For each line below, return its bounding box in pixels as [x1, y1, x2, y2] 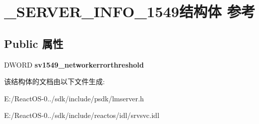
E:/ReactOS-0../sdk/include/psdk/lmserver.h [4, 93, 144, 103]
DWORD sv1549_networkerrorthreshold [4, 59, 144, 70]
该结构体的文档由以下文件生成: [4, 76, 105, 87]
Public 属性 [4, 35, 63, 51]
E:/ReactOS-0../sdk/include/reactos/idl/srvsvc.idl [4, 110, 160, 120]
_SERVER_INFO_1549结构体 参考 [4, 1, 255, 22]
